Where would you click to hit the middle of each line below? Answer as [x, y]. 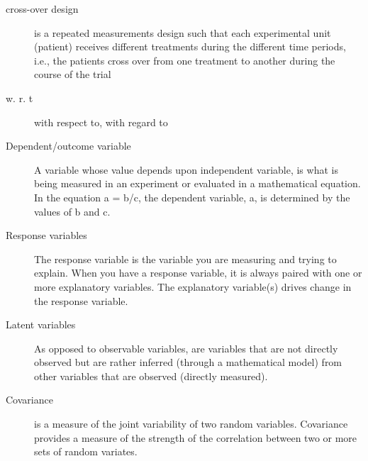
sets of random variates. [86, 451]
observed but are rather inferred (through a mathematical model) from [188, 362]
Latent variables [41, 324]
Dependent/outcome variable [68, 146]
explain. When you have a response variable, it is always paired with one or [198, 273]
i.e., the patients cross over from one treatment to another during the [185, 60]
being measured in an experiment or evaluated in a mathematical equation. [197, 183]
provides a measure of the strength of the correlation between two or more [196, 437]
